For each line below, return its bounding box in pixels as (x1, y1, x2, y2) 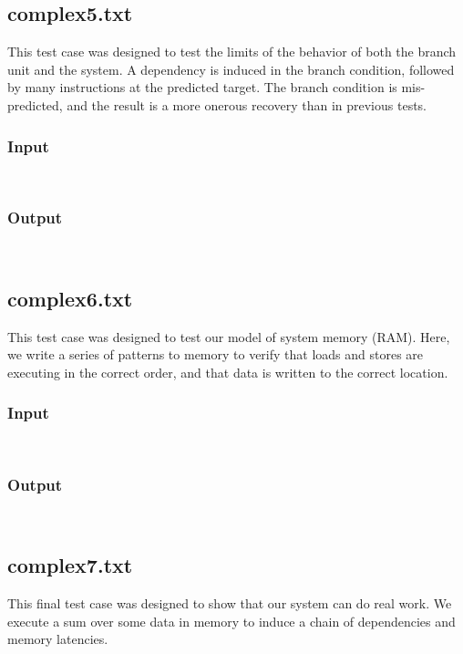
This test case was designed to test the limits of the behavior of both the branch (7, 42, 457, 61)
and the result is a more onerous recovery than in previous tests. (67, 95, 427, 114)
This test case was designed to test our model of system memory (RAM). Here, (7, 327, 450, 346)
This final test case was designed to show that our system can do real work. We (7, 594, 452, 613)
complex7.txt (7, 551, 133, 579)
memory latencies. (7, 629, 108, 649)
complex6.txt (7, 284, 133, 312)
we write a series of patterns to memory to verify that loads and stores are (7, 345, 424, 364)
